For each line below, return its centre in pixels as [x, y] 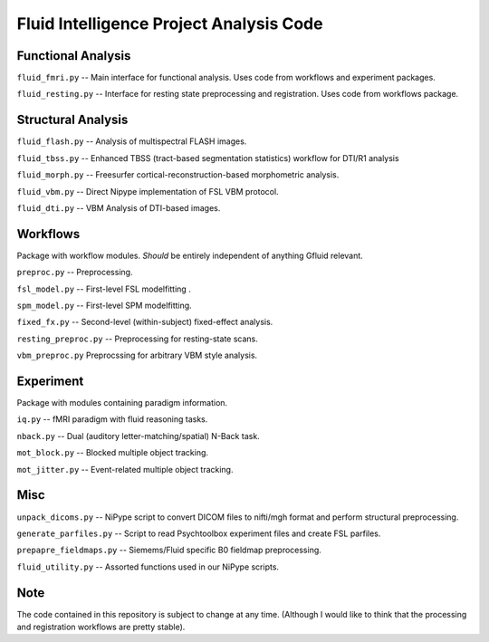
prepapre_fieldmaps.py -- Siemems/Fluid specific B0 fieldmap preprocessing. [169, 550]
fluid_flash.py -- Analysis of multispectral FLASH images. [132, 141]
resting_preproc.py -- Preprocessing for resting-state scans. [137, 339]
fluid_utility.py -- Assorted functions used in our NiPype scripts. [148, 567]
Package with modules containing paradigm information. [122, 403]
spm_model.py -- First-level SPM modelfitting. [104, 305]
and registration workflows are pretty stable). [101, 627]
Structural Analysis [72, 120]
